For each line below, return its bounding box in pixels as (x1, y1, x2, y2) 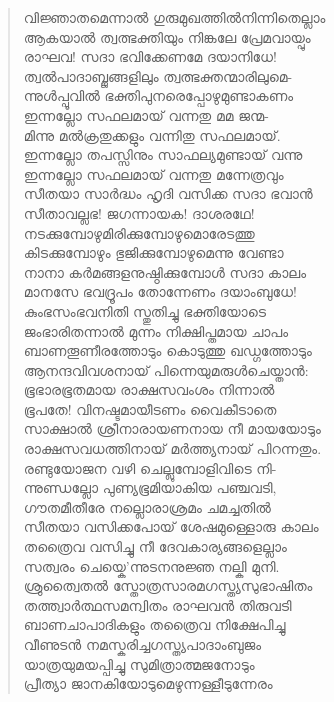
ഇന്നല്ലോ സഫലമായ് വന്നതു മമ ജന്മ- (23, 104, 269, 125)
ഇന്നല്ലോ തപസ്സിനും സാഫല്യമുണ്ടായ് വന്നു (23, 144, 303, 165)
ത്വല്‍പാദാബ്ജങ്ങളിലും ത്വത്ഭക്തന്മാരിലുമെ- (23, 65, 293, 86)
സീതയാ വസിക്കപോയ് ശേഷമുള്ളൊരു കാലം (23, 516, 319, 537)
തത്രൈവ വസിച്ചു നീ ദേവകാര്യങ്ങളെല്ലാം (23, 536, 287, 557)
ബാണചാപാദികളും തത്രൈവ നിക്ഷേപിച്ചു (23, 614, 286, 635)
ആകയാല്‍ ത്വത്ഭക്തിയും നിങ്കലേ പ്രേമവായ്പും (23, 26, 311, 47)
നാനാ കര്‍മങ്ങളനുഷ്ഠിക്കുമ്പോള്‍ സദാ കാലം (23, 261, 307, 282)
